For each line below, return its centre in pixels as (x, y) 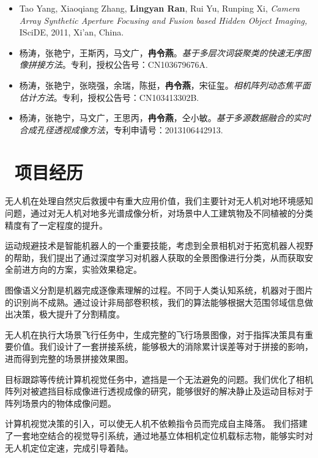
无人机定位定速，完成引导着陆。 (69, 447)
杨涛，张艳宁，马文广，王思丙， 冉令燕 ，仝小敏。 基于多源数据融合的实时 (165, 118)
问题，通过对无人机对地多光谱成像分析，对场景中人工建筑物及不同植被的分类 (159, 213)
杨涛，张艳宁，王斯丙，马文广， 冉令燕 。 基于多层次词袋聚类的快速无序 (161, 52)
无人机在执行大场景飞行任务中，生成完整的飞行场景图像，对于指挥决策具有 (155, 334)
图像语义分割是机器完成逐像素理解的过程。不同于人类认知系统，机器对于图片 (159, 290)
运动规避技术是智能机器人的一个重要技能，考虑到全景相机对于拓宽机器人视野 (159, 246)
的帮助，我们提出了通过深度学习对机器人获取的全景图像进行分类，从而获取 (155, 257)
